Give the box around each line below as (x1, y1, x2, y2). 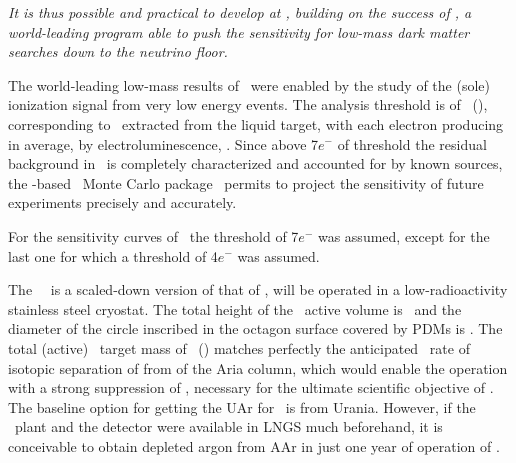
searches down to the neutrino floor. (8, 41, 228, 62)
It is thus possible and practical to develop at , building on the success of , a (8, 2, 472, 22)
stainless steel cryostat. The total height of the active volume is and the (8, 298, 462, 319)
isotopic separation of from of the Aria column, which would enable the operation (8, 357, 508, 378)
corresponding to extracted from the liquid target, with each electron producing (8, 113, 504, 134)
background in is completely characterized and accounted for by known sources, (8, 153, 503, 174)
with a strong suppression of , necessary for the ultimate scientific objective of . (8, 377, 494, 398)
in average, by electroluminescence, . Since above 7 (8, 133, 319, 154)
